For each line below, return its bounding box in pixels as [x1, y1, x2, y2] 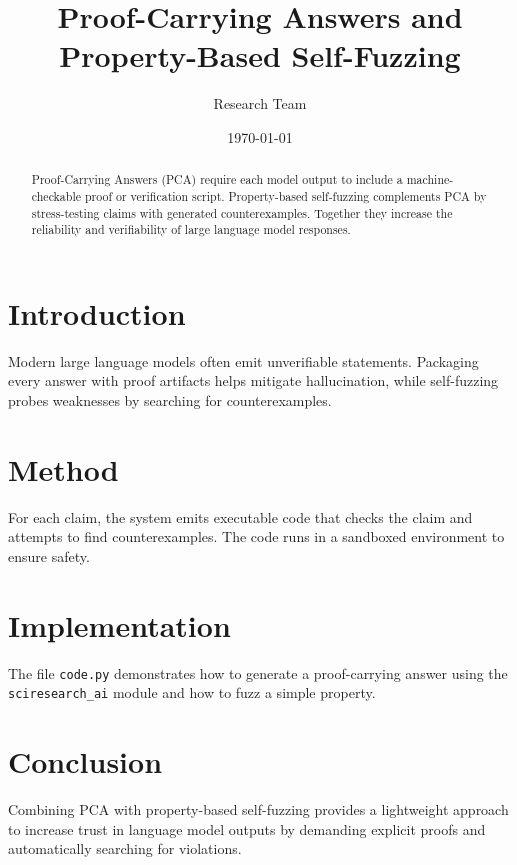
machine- [406, 171, 454, 188]
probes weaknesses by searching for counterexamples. [8, 390, 332, 411]
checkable [31, 187, 81, 204]
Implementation [8, 604, 231, 645]
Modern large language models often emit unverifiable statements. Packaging [8, 350, 479, 371]
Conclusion [8, 741, 163, 782]
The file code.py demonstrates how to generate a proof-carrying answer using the [8, 662, 508, 683]
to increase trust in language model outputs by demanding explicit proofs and [8, 818, 486, 839]
